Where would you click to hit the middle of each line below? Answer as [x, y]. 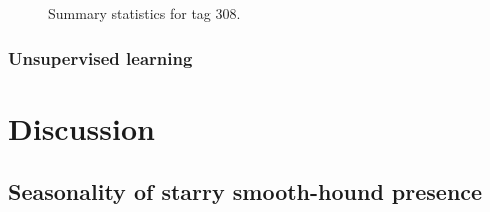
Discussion [81, 127]
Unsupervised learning [100, 57]
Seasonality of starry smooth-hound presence [245, 191]
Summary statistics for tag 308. [144, 13]
